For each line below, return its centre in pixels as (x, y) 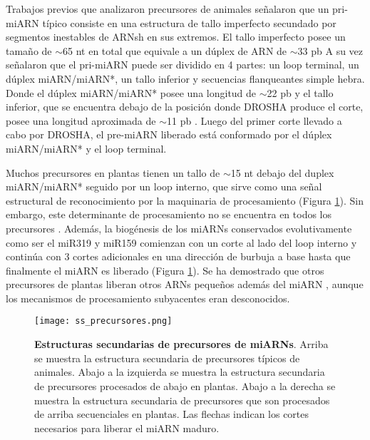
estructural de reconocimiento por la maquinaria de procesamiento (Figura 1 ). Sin (185, 200)
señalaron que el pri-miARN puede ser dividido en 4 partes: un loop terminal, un (183, 65)
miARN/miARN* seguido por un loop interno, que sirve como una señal (164, 186)
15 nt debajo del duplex (282, 172)
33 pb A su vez (330, 50)
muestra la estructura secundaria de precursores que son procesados (182, 400)
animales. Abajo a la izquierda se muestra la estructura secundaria (180, 372)
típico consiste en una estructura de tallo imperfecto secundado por (189, 22)
